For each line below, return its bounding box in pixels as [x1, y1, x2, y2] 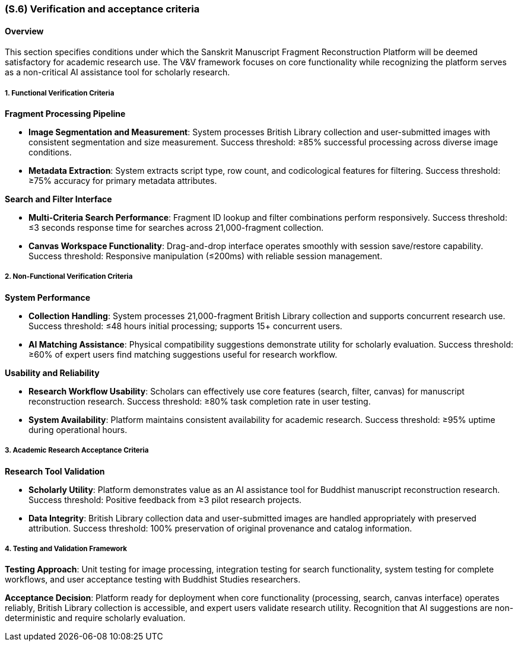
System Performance [5, 292, 90, 303]
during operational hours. [28, 424, 128, 435]
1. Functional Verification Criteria [5, 88, 115, 97]
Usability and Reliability [5, 367, 100, 378]
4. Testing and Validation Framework [5, 544, 128, 553]
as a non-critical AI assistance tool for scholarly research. [5, 67, 230, 78]
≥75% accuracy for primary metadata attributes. [28, 176, 217, 186]
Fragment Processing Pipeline [5, 109, 126, 119]
